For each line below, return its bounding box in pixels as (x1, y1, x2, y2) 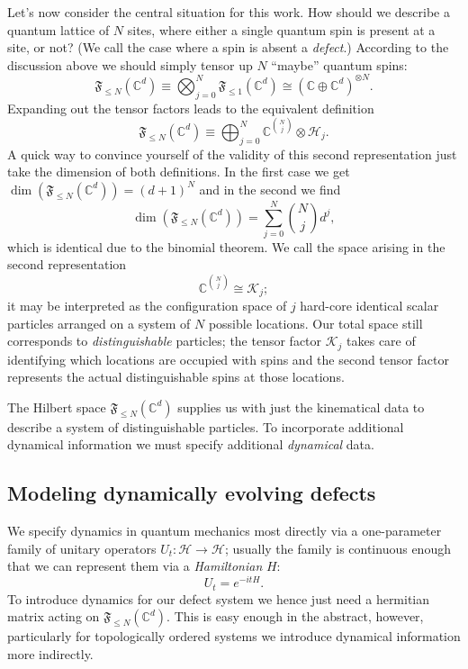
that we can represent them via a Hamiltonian (7, 556, 263, 575)
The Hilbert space (7, 397, 106, 416)
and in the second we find (199, 179, 341, 198)
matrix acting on (7, 607, 100, 626)
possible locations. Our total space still (208, 313, 423, 332)
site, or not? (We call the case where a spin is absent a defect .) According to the (7, 38, 449, 57)
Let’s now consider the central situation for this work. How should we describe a (7, 3, 450, 21)
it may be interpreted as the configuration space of (7, 296, 287, 315)
